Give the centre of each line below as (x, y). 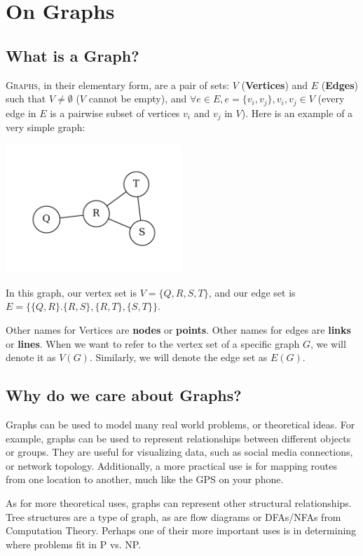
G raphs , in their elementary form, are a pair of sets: (118, 84)
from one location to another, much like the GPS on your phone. (145, 479)
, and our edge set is (252, 292)
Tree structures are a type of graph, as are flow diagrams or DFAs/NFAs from (173, 516)
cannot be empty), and (138, 99)
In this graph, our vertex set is (71, 292)
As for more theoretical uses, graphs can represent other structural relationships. (179, 503)
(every (331, 99)
